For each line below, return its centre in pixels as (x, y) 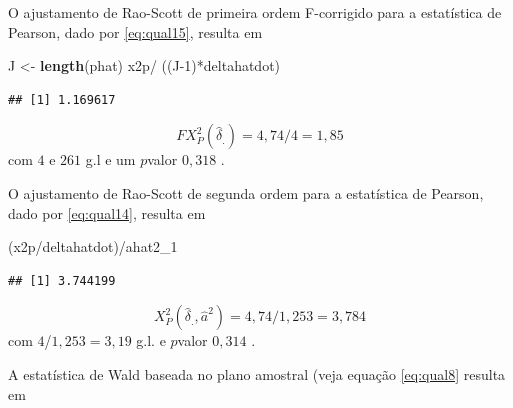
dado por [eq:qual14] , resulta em (107, 212)
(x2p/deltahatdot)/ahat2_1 (93, 246)
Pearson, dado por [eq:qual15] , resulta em (135, 31)
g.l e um (110, 159)
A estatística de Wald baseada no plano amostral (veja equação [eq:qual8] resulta (257, 373)
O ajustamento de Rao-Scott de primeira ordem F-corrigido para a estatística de (255, 12)
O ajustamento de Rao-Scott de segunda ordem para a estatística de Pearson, (246, 192)
